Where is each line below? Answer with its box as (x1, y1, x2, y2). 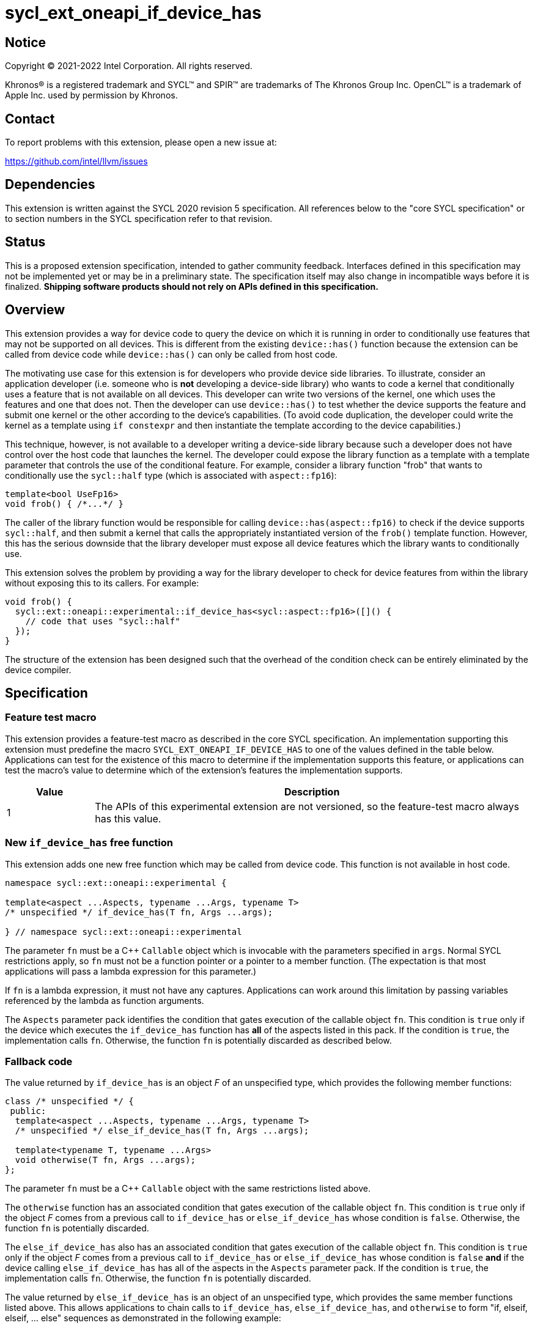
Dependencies (5, 177, 95, 193)
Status (5, 234, 46, 250)
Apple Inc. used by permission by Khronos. (5, 90, 178, 101)
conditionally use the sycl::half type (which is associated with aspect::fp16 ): (5, 470, 337, 481)
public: (10, 1106, 46, 1116)
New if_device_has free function (5, 836, 173, 849)
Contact (5, 111, 55, 127)
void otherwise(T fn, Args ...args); (15, 1155, 196, 1165)
